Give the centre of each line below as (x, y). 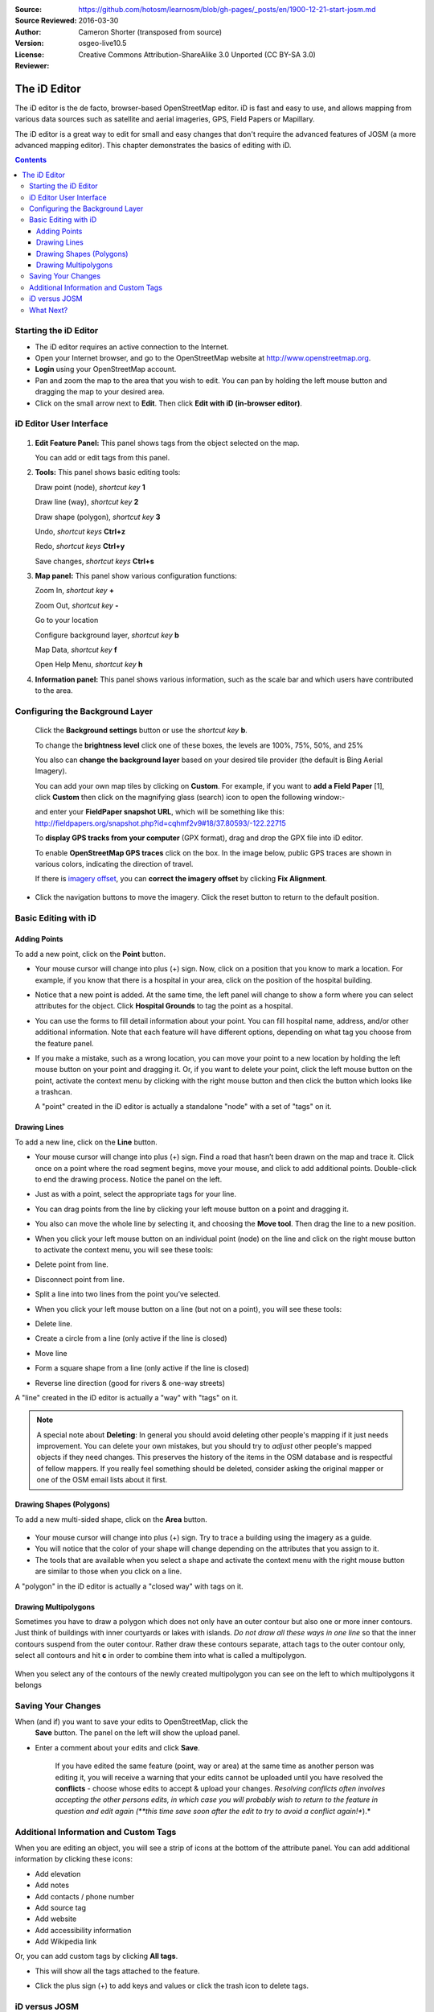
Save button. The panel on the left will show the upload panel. (137, 1733)
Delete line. (53, 1323)
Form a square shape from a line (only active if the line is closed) (142, 1368)
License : (29, 54)
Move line (51, 1353)
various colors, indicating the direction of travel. (114, 864)
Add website (56, 1919)
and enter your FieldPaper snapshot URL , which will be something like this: (160, 812)
